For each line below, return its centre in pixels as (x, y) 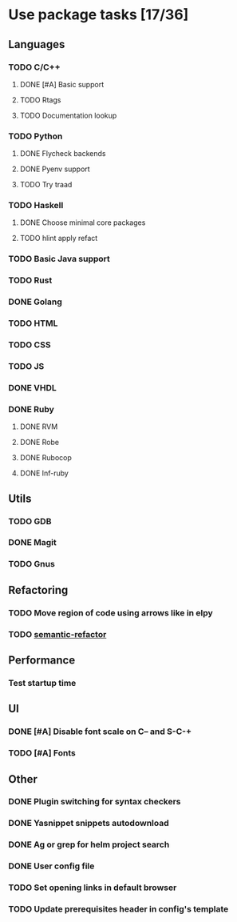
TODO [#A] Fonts (42, 753)
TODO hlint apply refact (59, 239)
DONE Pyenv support (55, 169)
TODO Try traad (46, 185)
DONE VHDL (33, 387)
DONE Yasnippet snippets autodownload (89, 824)
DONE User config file (51, 866)
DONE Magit (33, 543)
